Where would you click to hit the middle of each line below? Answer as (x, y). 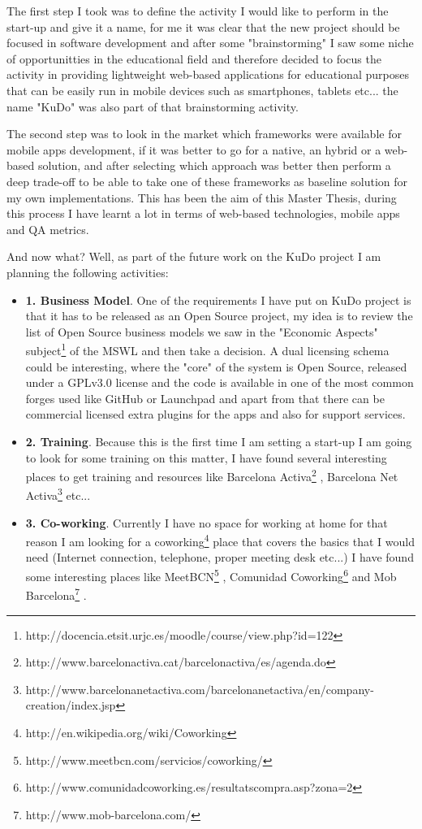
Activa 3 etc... (58, 494)
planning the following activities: (88, 272)
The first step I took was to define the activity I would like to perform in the (198, 11)
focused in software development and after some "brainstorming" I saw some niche (210, 43)
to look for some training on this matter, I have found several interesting (206, 457)
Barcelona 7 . (56, 594)
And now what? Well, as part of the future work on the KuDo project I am (194, 256)
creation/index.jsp (71, 705)
